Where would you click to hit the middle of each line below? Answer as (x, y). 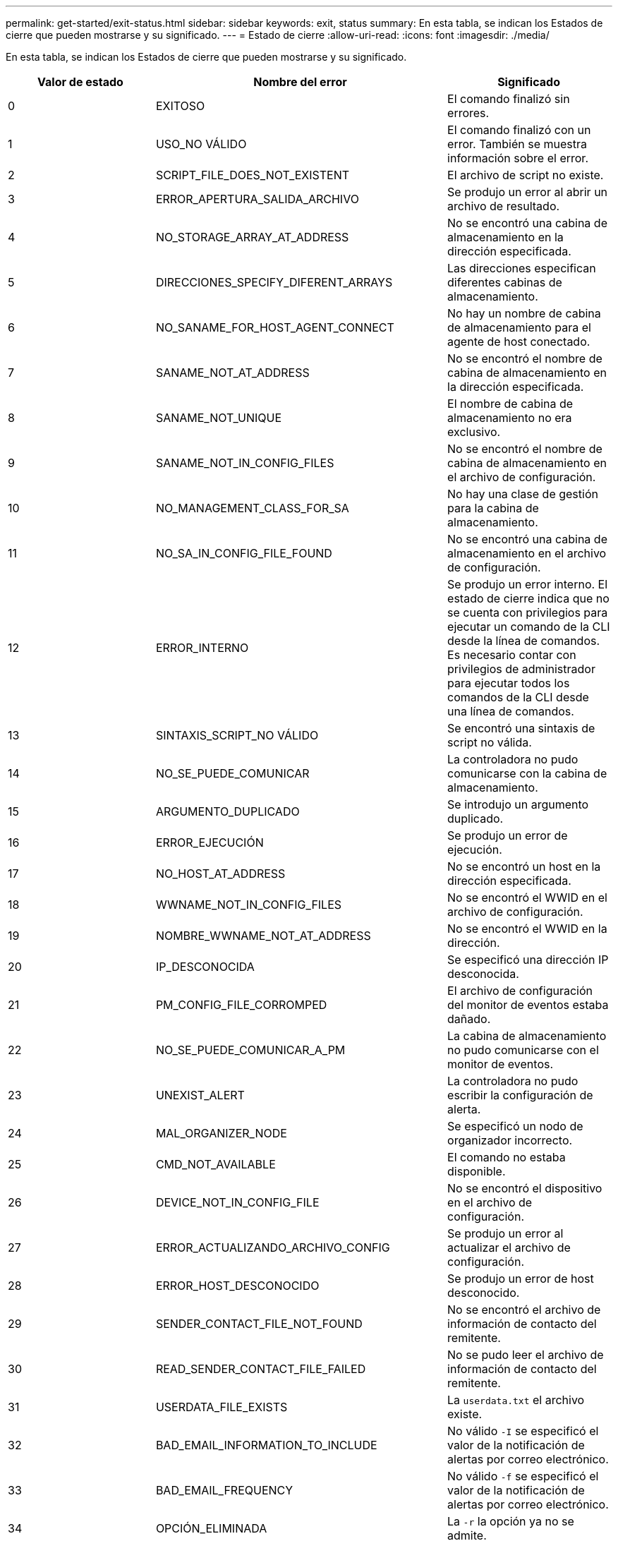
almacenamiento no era (510, 418)
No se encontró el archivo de (524, 1310)
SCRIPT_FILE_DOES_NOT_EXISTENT (253, 175)
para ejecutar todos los (509, 683)
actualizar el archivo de (509, 1247)
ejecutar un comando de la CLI (529, 627)
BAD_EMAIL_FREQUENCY (224, 1490)
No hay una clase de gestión (523, 494)
